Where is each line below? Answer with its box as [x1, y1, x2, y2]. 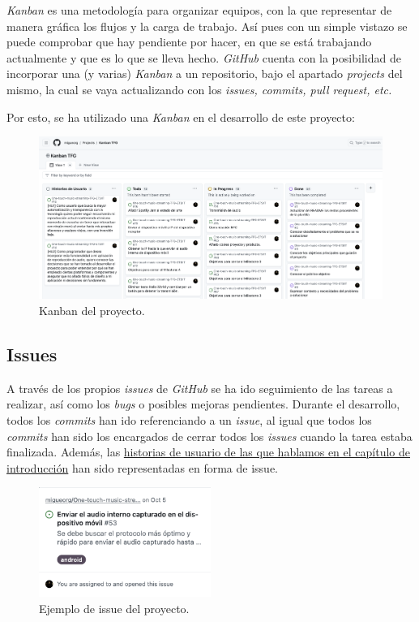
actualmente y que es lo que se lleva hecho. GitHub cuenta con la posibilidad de [6, 49, 401, 66]
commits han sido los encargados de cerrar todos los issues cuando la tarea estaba [6, 427, 413, 444]
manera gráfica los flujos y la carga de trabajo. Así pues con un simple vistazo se [6, 17, 408, 34]
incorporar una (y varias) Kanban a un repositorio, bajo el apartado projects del [6, 65, 403, 82]
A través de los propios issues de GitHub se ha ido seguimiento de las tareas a [6, 379, 393, 396]
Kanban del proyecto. [39, 301, 145, 318]
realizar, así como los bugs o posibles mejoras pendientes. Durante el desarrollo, [6, 395, 400, 413]
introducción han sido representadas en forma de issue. [6, 459, 279, 476]
